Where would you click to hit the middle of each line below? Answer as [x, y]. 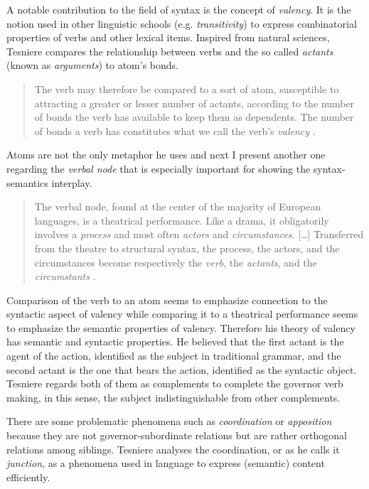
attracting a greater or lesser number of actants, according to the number [194, 103]
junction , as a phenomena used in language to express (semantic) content [166, 463]
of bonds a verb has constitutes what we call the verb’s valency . [175, 130]
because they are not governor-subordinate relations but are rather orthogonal [177, 435]
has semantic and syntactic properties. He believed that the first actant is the [175, 342]
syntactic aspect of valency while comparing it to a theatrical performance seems [182, 314]
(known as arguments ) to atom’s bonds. [92, 65]
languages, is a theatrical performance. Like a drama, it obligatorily [182, 220]
